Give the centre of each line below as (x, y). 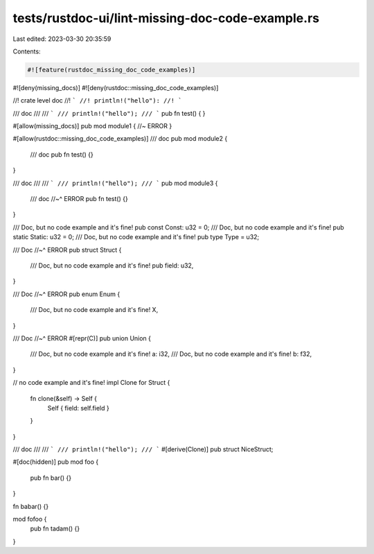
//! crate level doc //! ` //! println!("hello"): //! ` (97, 101)
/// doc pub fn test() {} (62, 154)
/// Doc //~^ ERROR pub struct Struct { (67, 250)
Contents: (27, 51)
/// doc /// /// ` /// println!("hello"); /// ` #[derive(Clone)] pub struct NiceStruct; (143, 449)
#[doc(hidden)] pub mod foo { (56, 462)
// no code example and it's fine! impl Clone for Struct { (91, 383)
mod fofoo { (30, 519)
